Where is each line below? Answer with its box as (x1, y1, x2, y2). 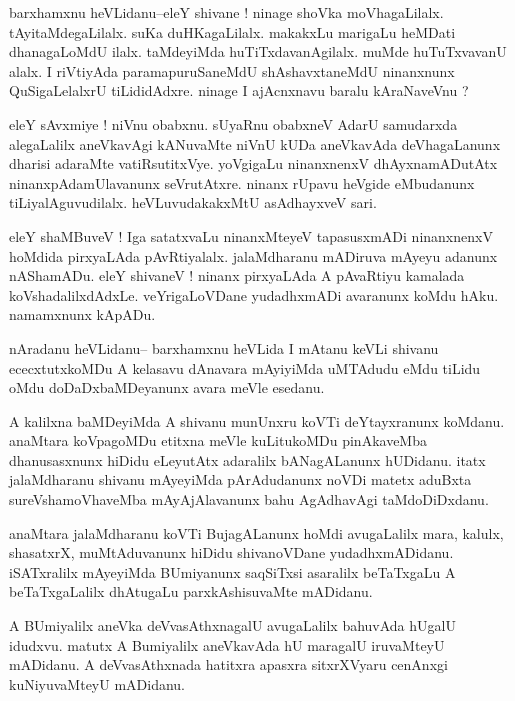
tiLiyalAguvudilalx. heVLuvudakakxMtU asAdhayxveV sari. (9, 192, 377, 213)
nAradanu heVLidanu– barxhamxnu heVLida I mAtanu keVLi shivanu (9, 337, 439, 358)
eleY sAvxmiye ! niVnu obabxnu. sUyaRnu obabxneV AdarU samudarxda (9, 113, 458, 134)
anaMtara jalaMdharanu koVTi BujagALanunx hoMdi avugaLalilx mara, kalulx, (9, 522, 504, 543)
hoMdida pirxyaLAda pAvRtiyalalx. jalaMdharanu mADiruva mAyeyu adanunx (9, 245, 498, 266)
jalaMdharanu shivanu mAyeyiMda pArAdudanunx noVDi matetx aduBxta (9, 469, 472, 490)
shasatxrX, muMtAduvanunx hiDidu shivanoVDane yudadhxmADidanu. (9, 542, 454, 563)
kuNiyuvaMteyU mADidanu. (9, 673, 186, 694)
